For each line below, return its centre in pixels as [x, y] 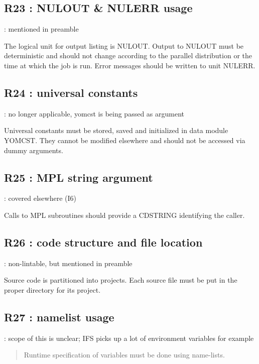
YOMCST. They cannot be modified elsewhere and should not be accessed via [125, 140]
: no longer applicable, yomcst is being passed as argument [94, 113]
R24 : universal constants [71, 92]
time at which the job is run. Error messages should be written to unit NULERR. [130, 65]
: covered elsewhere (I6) [40, 198]
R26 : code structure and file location [103, 242]
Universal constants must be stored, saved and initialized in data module [116, 130]
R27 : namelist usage [59, 317]
